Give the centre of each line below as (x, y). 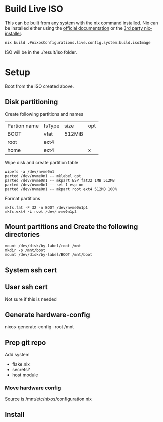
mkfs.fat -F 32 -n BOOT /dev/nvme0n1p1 (47, 207)
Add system (17, 355)
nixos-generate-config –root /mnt (39, 327)
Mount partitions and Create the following (72, 227)
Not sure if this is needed (31, 299)
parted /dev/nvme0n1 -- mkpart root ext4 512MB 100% (61, 189)
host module (25, 375)
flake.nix (21, 364)
